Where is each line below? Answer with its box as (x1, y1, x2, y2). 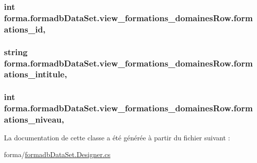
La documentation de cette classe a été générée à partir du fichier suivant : (4, 132, 230, 143)
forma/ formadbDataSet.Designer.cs (4, 149, 111, 160)
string (4, 45, 28, 58)
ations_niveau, (4, 113, 64, 126)
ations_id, (4, 23, 46, 35)
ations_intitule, (4, 68, 67, 80)
